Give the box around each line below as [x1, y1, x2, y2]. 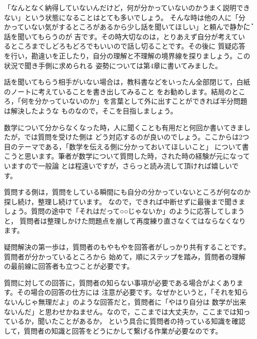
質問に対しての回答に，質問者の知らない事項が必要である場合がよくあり [4, 277, 237, 287]
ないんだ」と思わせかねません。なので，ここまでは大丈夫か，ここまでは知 [4, 306, 244, 316]
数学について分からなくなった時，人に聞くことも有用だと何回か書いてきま [4, 122, 244, 132]
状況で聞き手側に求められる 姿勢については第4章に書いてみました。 [4, 60, 222, 70]
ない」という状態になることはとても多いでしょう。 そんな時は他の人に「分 [4, 12, 246, 22]
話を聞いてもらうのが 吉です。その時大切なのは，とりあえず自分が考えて [4, 31, 238, 41]
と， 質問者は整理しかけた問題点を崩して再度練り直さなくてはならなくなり [4, 215, 246, 226]
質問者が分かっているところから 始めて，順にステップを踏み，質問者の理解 [4, 251, 246, 261]
